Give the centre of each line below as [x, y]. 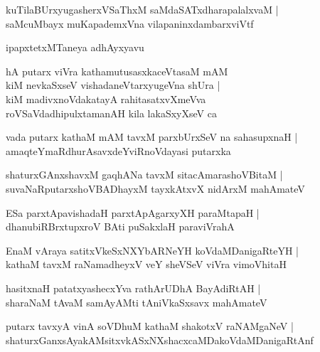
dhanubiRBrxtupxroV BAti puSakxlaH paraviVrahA [120, 226]
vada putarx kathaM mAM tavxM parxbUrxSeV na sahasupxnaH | [152, 137]
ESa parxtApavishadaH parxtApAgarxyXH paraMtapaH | [133, 212]
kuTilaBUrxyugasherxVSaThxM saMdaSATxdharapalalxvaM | [142, 9]
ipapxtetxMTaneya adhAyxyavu [75, 47]
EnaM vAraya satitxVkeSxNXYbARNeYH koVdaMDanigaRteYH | [152, 250]
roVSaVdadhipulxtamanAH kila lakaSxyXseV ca [111, 113]
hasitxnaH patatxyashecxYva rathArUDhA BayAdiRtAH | [133, 288]
